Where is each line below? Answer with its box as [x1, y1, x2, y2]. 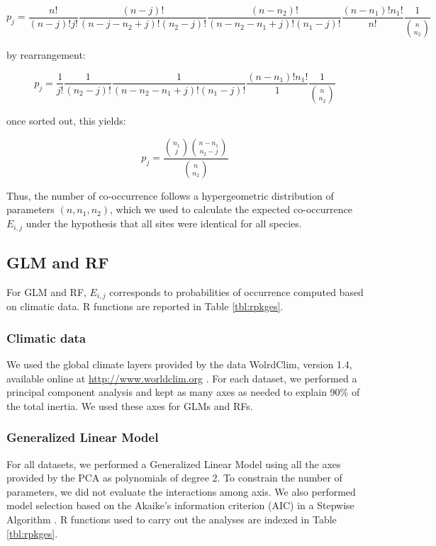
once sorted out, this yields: [6, 113, 126, 128]
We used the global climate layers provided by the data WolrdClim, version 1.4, [6, 356, 352, 371]
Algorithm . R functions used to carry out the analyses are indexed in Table [6, 511, 337, 526]
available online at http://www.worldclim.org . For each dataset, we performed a [6, 370, 357, 385]
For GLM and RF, [6, 284, 86, 299]
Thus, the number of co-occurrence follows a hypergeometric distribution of [6, 188, 334, 203]
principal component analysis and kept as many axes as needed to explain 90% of [6, 385, 360, 399]
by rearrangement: [6, 47, 86, 62]
